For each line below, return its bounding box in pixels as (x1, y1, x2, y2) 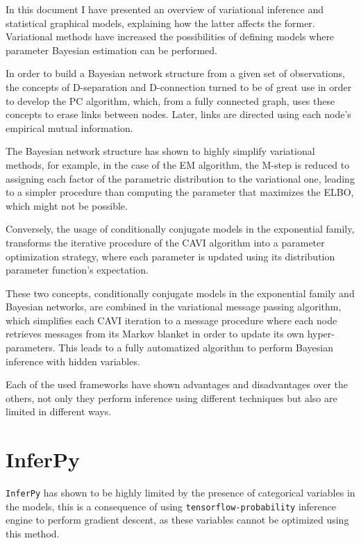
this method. (6, 526, 60, 541)
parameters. (6, 340, 56, 355)
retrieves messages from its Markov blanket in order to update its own (6, 326, 304, 341)
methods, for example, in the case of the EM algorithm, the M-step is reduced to (6, 157, 350, 172)
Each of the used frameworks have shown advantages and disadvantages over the (6, 377, 349, 392)
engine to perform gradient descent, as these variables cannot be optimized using (6, 512, 349, 527)
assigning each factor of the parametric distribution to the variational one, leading (6, 171, 355, 185)
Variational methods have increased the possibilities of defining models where (6, 29, 335, 44)
